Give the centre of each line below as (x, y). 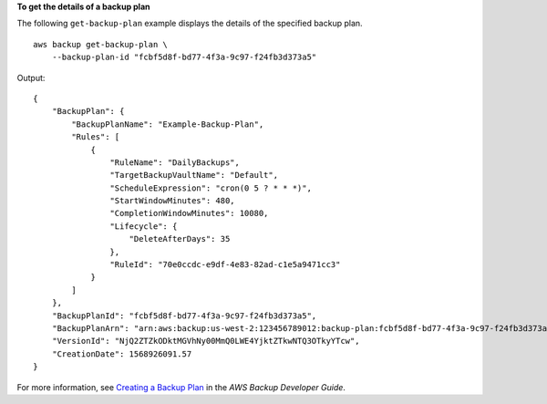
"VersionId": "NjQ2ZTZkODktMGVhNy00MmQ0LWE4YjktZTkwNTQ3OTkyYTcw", (206, 341)
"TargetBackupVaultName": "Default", (194, 175)
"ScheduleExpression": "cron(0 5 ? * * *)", (211, 188)
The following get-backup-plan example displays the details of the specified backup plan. (190, 24)
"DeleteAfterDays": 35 (180, 239)
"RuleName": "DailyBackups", (175, 162)
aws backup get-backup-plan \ (101, 44)
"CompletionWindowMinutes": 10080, (189, 213)
